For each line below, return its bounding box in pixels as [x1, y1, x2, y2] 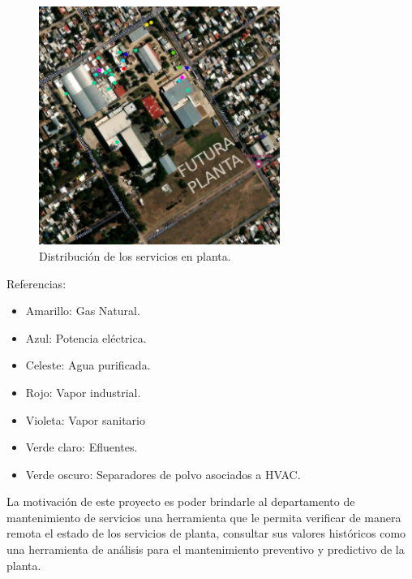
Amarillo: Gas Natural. [25, 302, 140, 319]
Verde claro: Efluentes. [25, 439, 138, 456]
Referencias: [6, 274, 67, 292]
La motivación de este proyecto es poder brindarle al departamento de [6, 493, 355, 510]
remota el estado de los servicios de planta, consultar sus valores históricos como [6, 525, 406, 542]
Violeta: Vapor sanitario [25, 411, 145, 428]
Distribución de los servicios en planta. [39, 247, 231, 264]
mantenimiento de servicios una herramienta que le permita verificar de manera [6, 508, 401, 525]
